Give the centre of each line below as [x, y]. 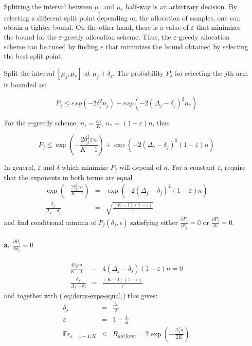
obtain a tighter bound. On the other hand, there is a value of [96, 27]
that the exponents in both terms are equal [68, 177]
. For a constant [191, 167]
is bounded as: [25, 84]
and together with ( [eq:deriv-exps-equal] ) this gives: [81, 295]
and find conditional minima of [50, 222]
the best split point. [34, 56]
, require [233, 167]
